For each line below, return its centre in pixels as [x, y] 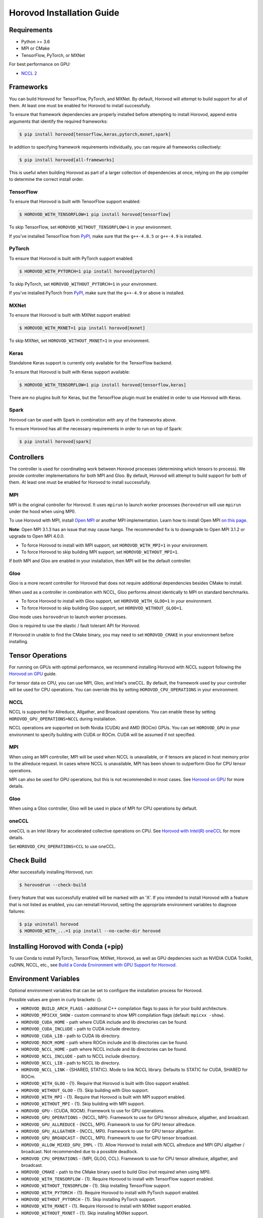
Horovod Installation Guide [64, 13]
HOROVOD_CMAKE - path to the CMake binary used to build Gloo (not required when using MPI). [116, 1172]
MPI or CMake [36, 48]
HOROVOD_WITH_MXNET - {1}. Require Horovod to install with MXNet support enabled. [106, 1206]
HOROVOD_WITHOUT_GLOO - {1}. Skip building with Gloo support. [85, 1090]
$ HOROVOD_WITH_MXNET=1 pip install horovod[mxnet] [82, 328]
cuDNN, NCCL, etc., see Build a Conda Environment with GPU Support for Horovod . [93, 965]
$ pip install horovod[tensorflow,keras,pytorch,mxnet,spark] [95, 134]
